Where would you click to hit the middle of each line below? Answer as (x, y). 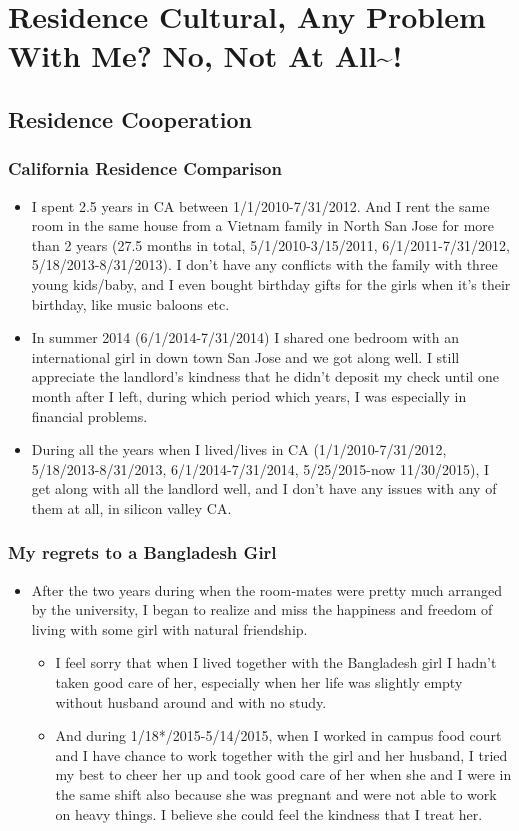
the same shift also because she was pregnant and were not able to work (276, 794)
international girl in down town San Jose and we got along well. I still (245, 356)
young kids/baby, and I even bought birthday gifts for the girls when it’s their (271, 283)
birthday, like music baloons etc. (130, 303)
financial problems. (89, 415)
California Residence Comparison (145, 168)
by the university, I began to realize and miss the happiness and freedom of (262, 609)
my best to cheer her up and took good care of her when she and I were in (283, 774)
